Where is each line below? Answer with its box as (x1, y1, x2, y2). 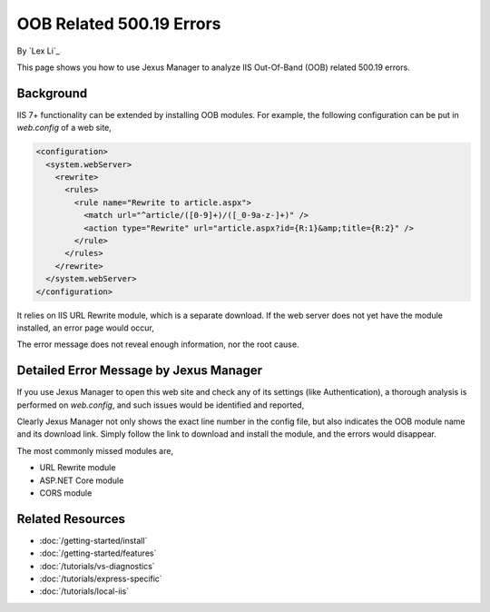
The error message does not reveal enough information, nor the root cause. (16, 339, 299, 350)
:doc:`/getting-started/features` (39, 548, 157, 558)
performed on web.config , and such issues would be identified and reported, (16, 400, 305, 410)
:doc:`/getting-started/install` (39, 535, 148, 546)
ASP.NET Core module (39, 475, 124, 486)
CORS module (39, 487, 93, 498)
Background (16, 85, 88, 101)
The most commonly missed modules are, (16, 445, 174, 456)
